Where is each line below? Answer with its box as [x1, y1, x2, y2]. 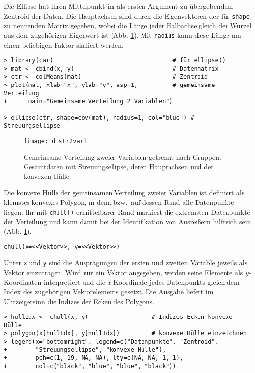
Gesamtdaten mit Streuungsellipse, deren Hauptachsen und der [24, 161, 214, 172]
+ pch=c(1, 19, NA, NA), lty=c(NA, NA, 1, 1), [4, 354, 184, 362]
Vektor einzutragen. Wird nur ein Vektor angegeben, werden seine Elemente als [4, 267, 243, 277]
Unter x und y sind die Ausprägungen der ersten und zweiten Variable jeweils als [4, 258, 248, 268]
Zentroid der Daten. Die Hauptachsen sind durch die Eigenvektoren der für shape [4, 10, 250, 21]
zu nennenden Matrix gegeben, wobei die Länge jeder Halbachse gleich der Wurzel [4, 20, 252, 30]
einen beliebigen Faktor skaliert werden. [4, 39, 124, 50]
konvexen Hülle [24, 171, 69, 181]
